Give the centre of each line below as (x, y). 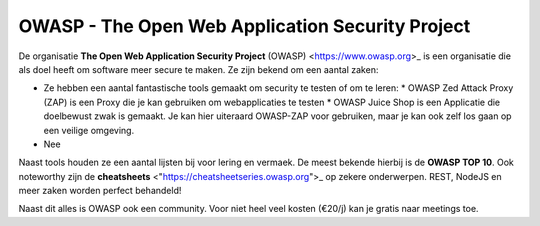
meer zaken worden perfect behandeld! (100, 191)
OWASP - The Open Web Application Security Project (244, 26)
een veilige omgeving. (89, 130)
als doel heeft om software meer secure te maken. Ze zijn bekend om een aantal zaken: (198, 69)
